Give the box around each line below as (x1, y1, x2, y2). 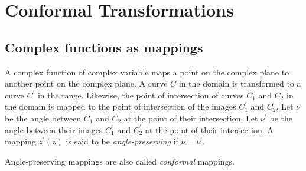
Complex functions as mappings (5, 38, 203, 56)
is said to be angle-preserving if (66, 135, 178, 147)
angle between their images (5, 123, 103, 136)
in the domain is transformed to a (178, 77, 301, 90)
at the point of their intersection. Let (123, 111, 258, 124)
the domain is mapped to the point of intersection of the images (5, 100, 236, 113)
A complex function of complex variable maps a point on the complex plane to (5, 65, 289, 78)
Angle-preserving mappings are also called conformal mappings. (5, 154, 235, 167)
